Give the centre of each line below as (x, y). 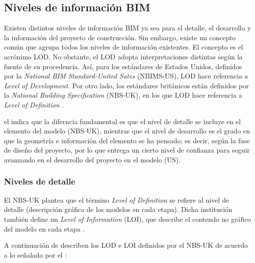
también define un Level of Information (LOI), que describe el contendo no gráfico (127, 219)
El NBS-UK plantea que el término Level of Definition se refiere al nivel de (116, 199)
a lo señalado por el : (36, 254)
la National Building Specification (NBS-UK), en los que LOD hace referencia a (123, 95)
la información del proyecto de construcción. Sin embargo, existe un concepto (120, 37)
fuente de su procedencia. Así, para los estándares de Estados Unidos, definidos (123, 66)
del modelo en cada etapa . (44, 228)
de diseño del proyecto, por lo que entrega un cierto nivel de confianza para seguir (127, 150)
